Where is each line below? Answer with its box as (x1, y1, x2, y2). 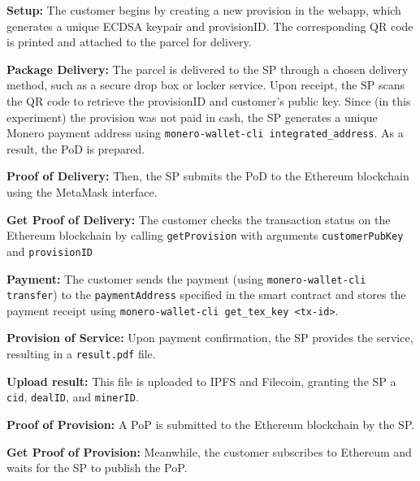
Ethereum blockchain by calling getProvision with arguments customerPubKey (6, 227, 404, 244)
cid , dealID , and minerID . (6, 388, 139, 405)
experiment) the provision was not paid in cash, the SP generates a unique (6, 108, 378, 125)
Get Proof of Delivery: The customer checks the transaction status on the (6, 210, 391, 227)
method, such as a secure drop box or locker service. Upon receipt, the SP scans (6, 76, 405, 93)
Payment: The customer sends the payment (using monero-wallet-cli (6, 270, 366, 287)
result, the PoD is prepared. (6, 140, 145, 157)
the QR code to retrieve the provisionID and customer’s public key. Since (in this (6, 92, 411, 109)
